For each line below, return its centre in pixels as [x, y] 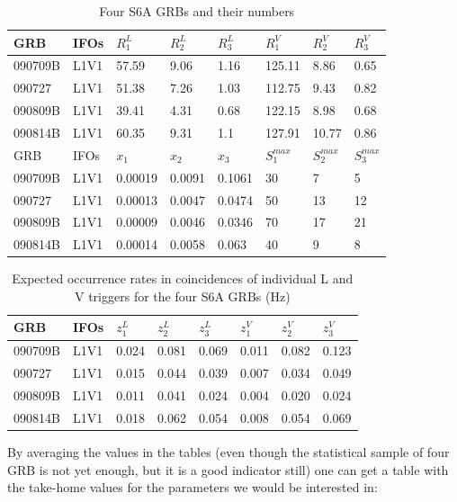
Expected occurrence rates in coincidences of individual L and [183, 278]
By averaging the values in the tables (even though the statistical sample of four [228, 451]
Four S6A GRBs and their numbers [197, 11]
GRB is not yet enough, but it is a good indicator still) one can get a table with [228, 469]
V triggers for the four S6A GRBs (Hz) [183, 296]
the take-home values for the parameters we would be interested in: [193, 487]
